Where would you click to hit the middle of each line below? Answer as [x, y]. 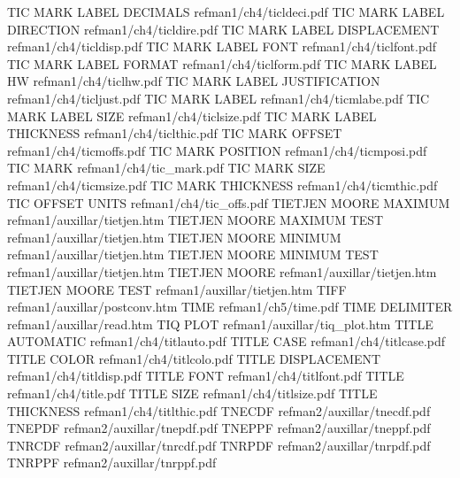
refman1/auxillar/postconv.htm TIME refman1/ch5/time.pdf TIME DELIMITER [230, 307]
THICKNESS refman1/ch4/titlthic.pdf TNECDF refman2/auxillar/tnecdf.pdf [219, 410]
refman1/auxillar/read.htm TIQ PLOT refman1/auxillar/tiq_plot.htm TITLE [220, 324]
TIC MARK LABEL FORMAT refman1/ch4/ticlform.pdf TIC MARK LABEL [222, 63]
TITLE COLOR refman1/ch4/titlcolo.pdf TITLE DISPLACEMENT [194, 358]
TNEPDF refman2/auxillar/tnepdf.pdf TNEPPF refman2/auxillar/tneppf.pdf [219, 428]
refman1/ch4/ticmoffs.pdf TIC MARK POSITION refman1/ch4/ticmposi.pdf [217, 150]
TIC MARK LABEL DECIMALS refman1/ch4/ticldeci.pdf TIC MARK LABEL [226, 12]
